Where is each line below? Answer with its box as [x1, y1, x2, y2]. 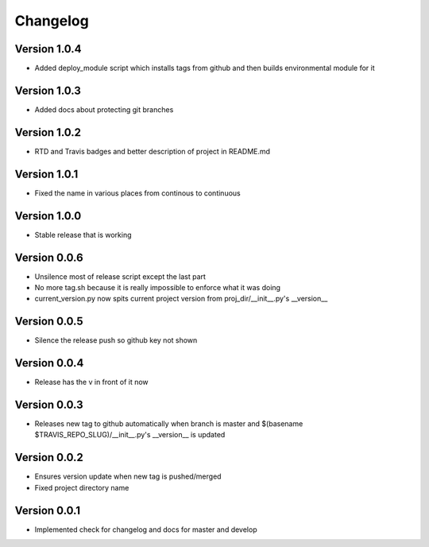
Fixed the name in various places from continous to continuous [34, 188, 242, 198]
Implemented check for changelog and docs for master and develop [34, 525, 257, 534]
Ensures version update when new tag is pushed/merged [34, 471, 222, 481]
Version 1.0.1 [14, 167, 79, 180]
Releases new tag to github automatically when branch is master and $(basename [34, 419, 303, 429]
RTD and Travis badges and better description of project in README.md [34, 146, 270, 156]
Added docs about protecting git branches [34, 104, 174, 114]
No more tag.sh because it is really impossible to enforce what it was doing [34, 282, 281, 292]
